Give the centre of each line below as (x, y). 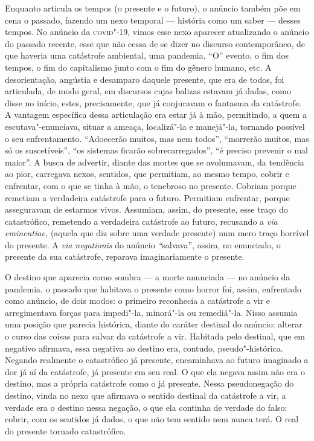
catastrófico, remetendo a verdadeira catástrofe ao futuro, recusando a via (141, 221)
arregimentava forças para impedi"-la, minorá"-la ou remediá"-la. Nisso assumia (151, 312)
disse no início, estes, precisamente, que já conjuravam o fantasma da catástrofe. (153, 102)
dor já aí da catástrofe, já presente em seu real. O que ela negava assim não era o (155, 371)
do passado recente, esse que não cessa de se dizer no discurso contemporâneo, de (155, 43)
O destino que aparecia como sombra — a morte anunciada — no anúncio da (148, 277)
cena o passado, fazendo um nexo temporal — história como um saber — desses (153, 20)
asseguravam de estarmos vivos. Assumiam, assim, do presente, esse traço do (146, 209)
